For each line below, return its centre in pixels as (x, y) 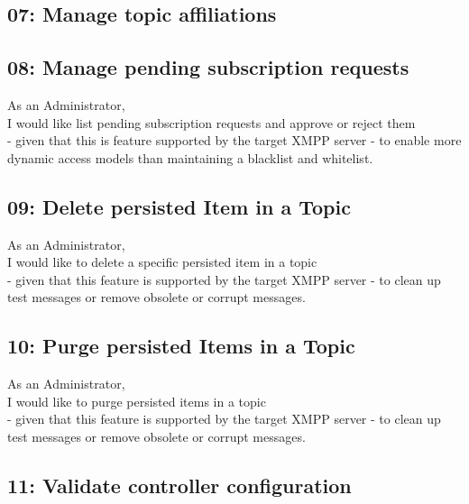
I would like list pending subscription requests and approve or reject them (212, 122)
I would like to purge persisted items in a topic (137, 401)
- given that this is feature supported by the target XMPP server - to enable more (234, 140)
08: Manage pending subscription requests (208, 67)
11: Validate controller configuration (179, 485)
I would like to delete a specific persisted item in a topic (162, 262)
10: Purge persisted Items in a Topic (181, 346)
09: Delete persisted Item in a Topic (179, 206)
